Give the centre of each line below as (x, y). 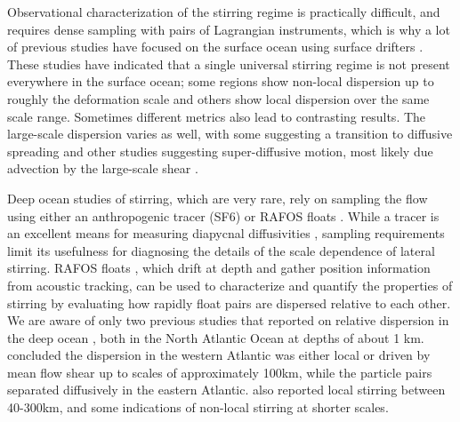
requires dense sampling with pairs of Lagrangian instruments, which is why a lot (229, 29)
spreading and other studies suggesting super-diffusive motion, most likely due (220, 151)
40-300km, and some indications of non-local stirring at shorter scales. (198, 407)
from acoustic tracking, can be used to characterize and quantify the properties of (230, 285)
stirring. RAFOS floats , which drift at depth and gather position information (219, 268)
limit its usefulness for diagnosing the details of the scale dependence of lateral (221, 250)
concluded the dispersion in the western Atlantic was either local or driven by (219, 355)
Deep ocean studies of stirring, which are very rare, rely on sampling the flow (218, 198)
